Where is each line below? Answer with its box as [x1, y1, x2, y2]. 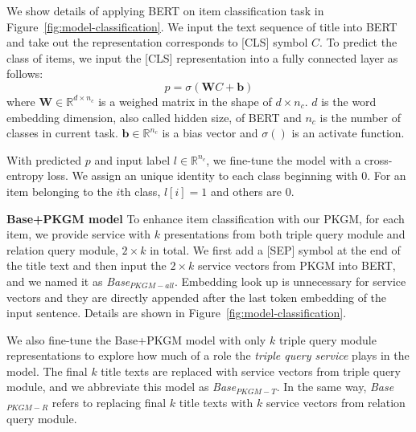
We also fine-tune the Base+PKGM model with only [6, 331, 266, 348]
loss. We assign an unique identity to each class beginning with [47, 167, 358, 184]
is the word [321, 92, 377, 109]
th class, [120, 182, 161, 199]
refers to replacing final [51, 394, 167, 411]
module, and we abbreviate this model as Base [6, 378, 237, 395]
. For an [367, 167, 406, 184]
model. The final [6, 362, 88, 379]
